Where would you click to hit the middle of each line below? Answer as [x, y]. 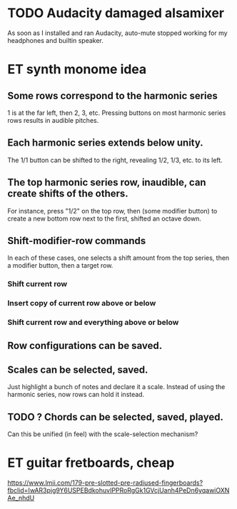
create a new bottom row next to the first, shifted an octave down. [105, 218]
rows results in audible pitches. [53, 120]
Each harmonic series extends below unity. [105, 143]
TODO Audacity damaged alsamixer [116, 13]
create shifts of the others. [68, 194]
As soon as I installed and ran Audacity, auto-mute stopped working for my [117, 33]
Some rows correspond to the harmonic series [112, 95]
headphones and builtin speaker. [55, 40]
